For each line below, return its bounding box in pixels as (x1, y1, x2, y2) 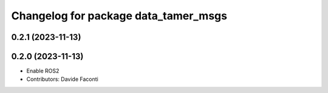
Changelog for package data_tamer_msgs (11, 9, 228, 22)
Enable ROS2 (26, 67, 60, 75)
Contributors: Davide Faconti (26, 75, 98, 83)
